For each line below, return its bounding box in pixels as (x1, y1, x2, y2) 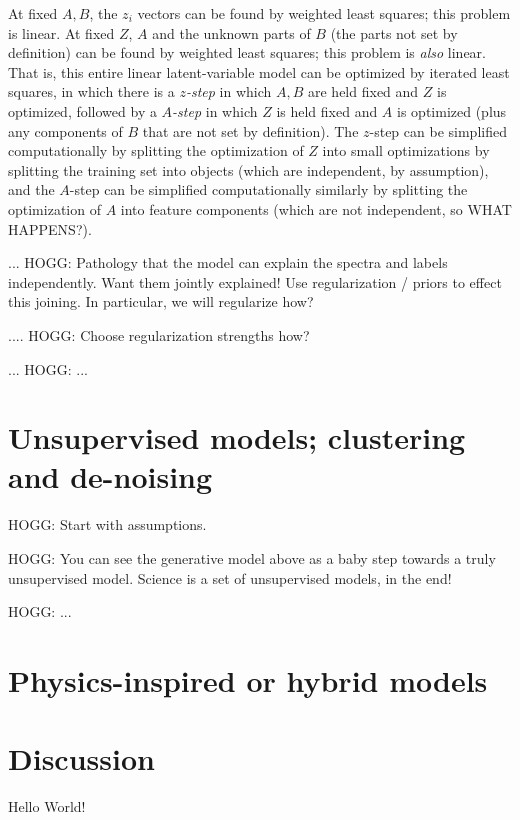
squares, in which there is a (8, 81, 175, 102)
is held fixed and (276, 100, 378, 121)
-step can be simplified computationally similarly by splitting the (69, 179, 468, 200)
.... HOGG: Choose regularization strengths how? (8, 324, 310, 345)
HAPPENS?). (8, 218, 92, 239)
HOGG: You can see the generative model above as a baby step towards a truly (8, 548, 496, 568)
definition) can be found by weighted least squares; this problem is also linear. (8, 42, 486, 63)
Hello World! (8, 796, 86, 817)
